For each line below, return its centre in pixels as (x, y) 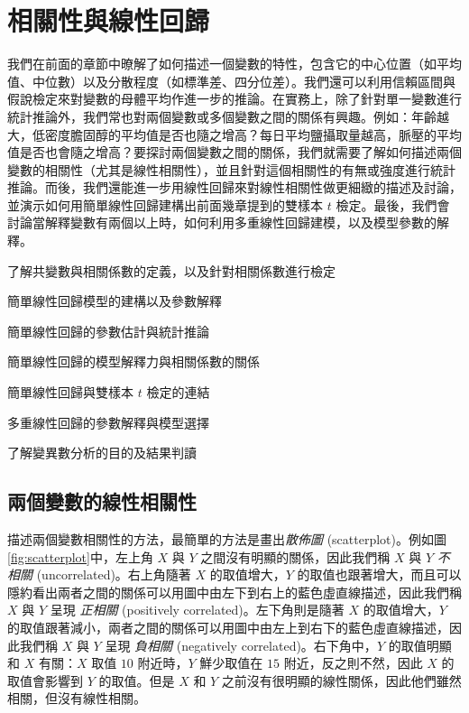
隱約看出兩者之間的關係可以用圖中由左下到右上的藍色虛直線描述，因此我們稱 (234, 592)
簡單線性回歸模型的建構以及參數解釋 (115, 301)
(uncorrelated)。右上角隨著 (114, 574)
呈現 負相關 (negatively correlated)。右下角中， (241, 645)
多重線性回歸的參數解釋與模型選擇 (108, 422)
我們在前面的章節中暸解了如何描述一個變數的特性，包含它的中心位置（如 (222, 64)
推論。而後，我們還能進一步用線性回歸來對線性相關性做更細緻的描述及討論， (234, 187)
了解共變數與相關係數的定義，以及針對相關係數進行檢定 (171, 270)
